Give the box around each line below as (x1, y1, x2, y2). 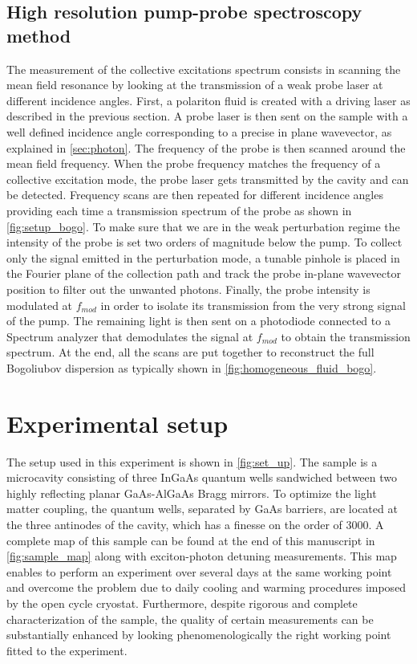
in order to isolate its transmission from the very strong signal (100, 296, 406, 313)
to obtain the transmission (281, 328, 411, 344)
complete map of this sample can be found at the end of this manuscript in (6, 532, 375, 548)
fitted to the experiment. (6, 642, 128, 658)
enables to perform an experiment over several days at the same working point (6, 563, 392, 580)
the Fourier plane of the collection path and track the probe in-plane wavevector (6, 265, 401, 282)
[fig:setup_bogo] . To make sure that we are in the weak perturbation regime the (6, 218, 400, 234)
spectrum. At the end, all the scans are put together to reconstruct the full (6, 344, 374, 361)
